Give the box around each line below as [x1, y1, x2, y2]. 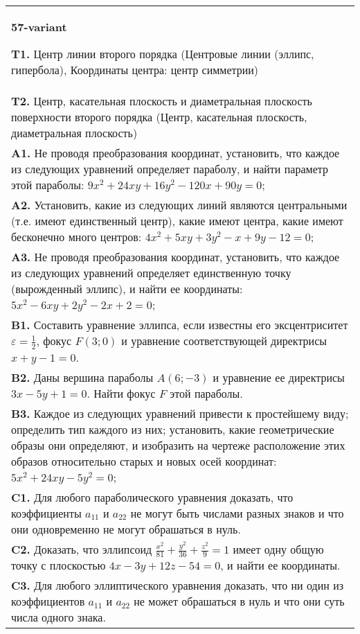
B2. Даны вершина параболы [11, 369, 154, 385]
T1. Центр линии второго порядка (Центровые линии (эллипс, [11, 46, 314, 62]
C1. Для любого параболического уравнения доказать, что [11, 488, 294, 505]
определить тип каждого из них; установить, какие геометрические [11, 421, 334, 437]
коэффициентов [11, 593, 85, 610]
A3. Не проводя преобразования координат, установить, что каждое [11, 249, 340, 265]
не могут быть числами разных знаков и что [130, 504, 344, 521]
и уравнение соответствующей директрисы [121, 333, 327, 349]
